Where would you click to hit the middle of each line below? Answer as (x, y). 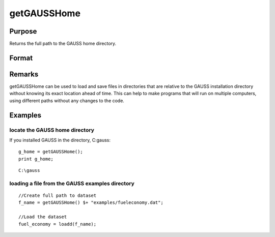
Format (21, 58)
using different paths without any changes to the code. (67, 100)
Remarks (24, 74)
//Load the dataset (43, 217)
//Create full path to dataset (58, 196)
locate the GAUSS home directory (52, 130)
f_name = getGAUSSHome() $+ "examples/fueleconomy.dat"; (91, 203)
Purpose (23, 31)
